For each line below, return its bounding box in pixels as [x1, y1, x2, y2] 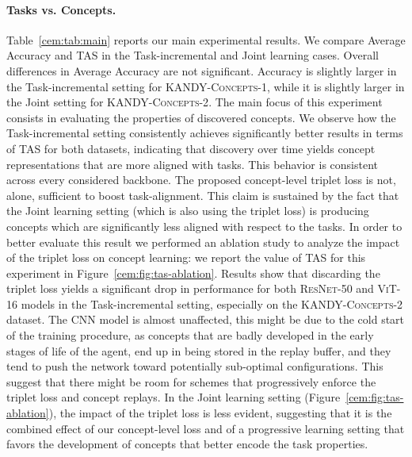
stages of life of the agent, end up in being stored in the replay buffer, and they [6, 342, 391, 359]
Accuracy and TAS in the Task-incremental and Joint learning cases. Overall [6, 47, 379, 63]
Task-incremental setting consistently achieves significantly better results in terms [6, 125, 403, 141]
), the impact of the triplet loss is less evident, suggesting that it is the [48, 405, 392, 421]
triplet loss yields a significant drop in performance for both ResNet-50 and [6, 280, 374, 297]
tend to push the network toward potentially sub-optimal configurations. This [6, 358, 383, 374]
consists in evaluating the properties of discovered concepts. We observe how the [6, 109, 396, 125]
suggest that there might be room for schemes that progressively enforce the [6, 373, 376, 390]
